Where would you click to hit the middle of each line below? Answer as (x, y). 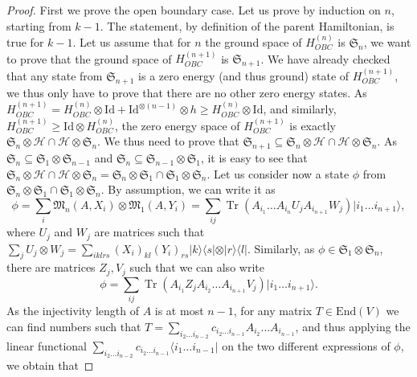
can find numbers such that (74, 326)
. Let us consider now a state (278, 173)
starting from (39, 25)
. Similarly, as (281, 248)
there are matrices (51, 267)
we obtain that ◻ (50, 365)
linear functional (47, 345)
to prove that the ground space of (89, 58)
